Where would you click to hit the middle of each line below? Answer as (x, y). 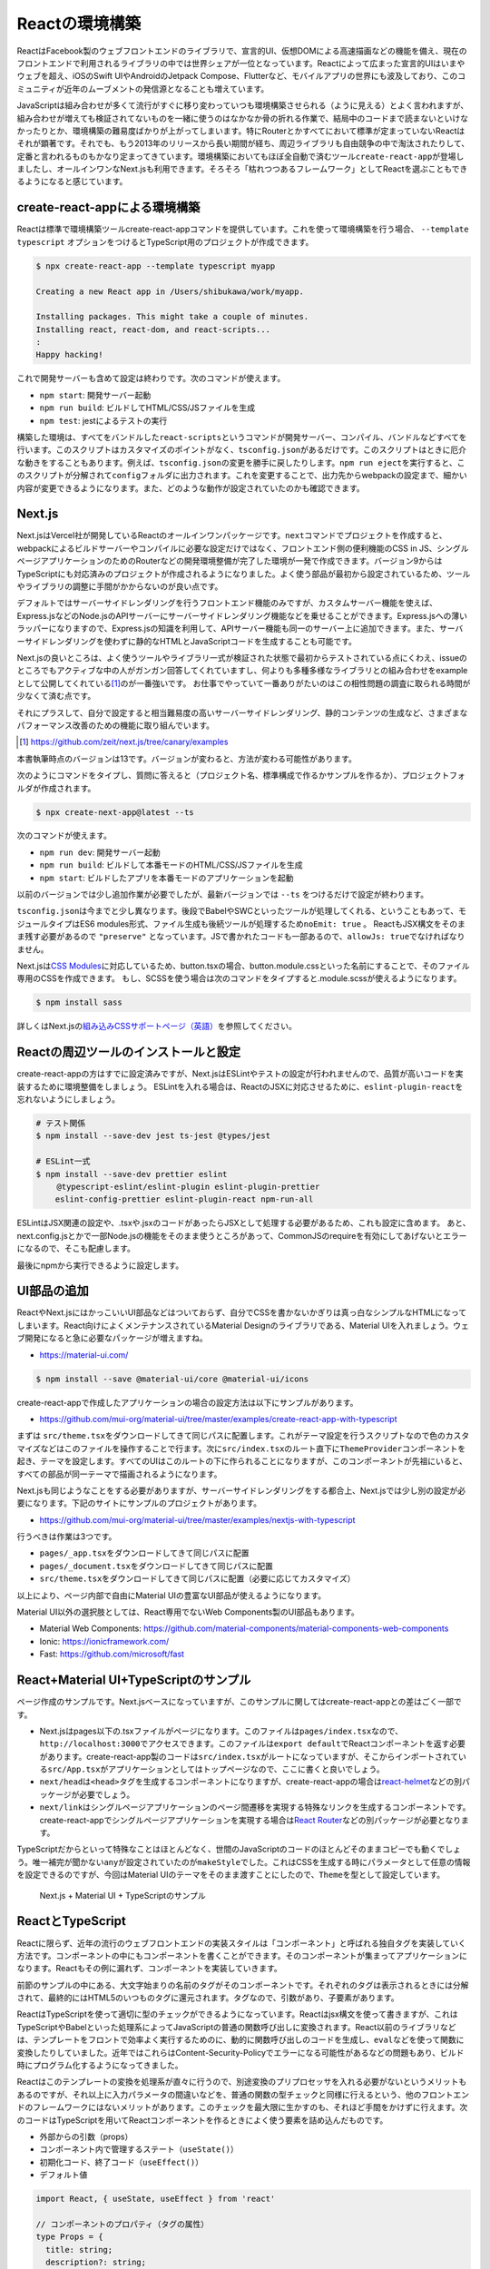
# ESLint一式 (63, 1161)
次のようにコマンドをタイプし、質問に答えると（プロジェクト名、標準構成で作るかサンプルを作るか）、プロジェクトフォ (241, 775)
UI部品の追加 (53, 1291)
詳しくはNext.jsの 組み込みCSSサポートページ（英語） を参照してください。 (157, 1026)
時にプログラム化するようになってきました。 (100, 2066)
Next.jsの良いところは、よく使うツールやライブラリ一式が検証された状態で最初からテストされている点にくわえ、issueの (242, 658)
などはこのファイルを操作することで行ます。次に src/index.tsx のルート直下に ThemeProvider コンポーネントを (253, 1449)
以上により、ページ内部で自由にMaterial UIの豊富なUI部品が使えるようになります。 (171, 1595)
